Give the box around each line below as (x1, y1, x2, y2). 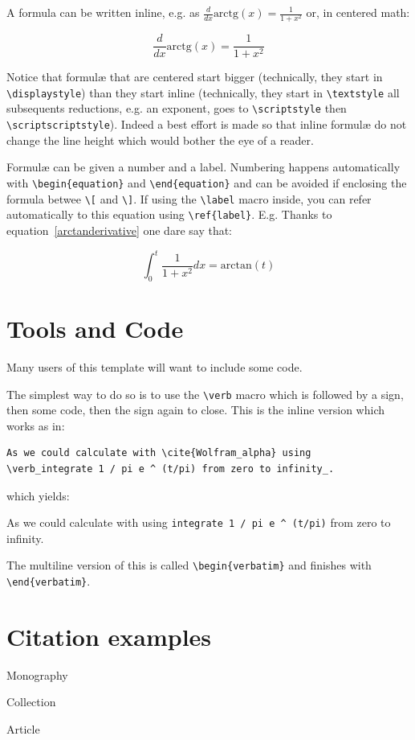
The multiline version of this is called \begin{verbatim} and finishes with (6, 557, 372, 573)
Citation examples (6, 619, 212, 652)
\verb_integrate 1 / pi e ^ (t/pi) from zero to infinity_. (6, 462, 335, 475)
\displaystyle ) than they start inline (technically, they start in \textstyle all (6, 84, 400, 101)
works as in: (6, 417, 65, 434)
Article (6, 721, 40, 738)
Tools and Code (6, 312, 184, 344)
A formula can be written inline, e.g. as (6, 4, 200, 20)
